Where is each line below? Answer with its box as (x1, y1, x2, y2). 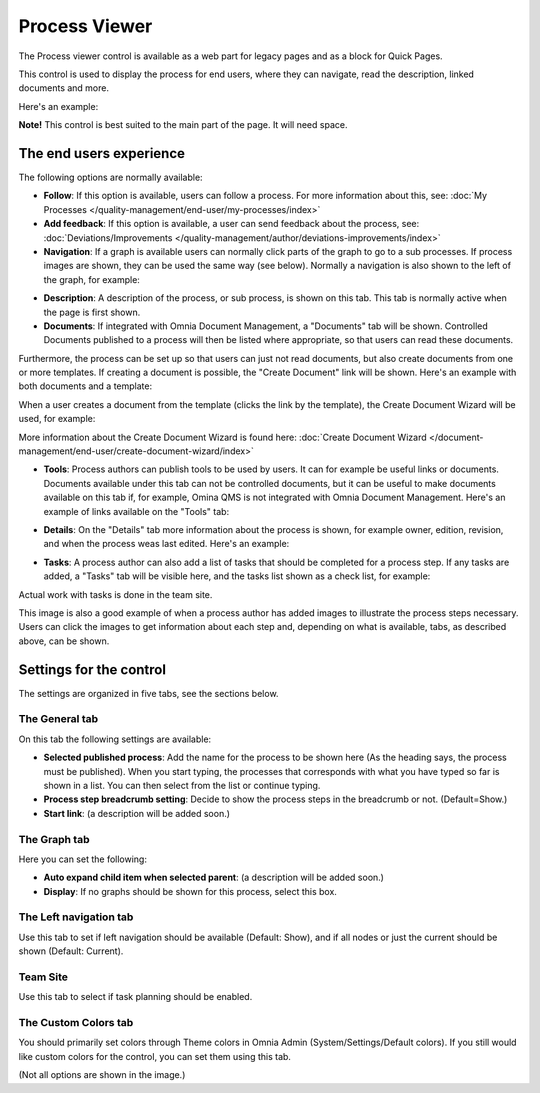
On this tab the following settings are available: (18, 733, 212, 745)
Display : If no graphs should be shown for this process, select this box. (43, 885, 337, 897)
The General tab (18, 712, 99, 726)
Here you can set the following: (18, 853, 147, 865)
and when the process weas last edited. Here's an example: (43, 538, 290, 550)
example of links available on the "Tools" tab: (43, 505, 230, 517)
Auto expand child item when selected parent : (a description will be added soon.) (43, 871, 385, 884)
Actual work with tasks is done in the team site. (18, 588, 213, 600)
